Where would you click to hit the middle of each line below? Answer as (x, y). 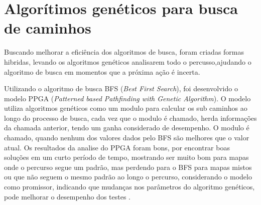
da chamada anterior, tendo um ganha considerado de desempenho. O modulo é (127, 128)
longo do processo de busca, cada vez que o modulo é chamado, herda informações (130, 118)
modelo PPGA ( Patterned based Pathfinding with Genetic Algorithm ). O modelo (127, 98)
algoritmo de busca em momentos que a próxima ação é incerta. (102, 71)
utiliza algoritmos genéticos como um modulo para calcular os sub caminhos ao (126, 108)
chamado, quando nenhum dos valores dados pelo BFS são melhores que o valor (127, 138)
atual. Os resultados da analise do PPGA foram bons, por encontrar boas (117, 147)
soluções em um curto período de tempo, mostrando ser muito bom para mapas (126, 157)
